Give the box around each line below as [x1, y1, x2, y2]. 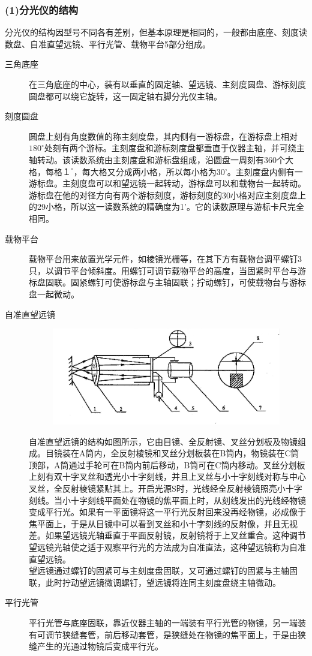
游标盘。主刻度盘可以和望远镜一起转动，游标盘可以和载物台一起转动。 [29, 177, 306, 189]
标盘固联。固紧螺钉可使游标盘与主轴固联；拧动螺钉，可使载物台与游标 [29, 276, 306, 288]
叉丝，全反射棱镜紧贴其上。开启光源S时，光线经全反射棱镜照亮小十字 [29, 482, 302, 495]
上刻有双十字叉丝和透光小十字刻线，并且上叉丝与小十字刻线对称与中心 [29, 470, 306, 483]
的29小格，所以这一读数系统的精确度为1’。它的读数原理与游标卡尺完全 [29, 200, 304, 213]
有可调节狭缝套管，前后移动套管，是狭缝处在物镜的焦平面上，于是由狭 [29, 628, 306, 640]
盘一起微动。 [29, 287, 79, 300]
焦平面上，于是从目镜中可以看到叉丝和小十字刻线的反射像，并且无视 [29, 517, 298, 529]
